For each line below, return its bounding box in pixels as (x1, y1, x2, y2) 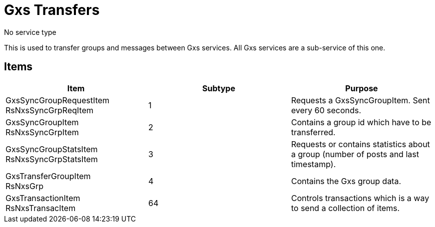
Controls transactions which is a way (291, 193, 430, 203)
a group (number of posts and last (291, 149, 419, 159)
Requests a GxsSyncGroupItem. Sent (291, 95, 430, 105)
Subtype (202, 83, 235, 93)
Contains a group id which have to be (291, 117, 432, 127)
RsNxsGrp (5, 181, 43, 191)
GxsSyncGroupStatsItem (5, 144, 98, 154)
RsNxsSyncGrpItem (5, 127, 79, 137)
